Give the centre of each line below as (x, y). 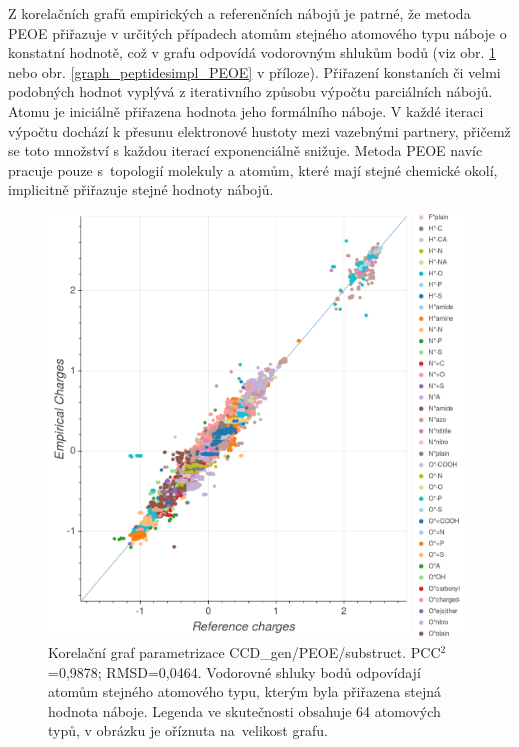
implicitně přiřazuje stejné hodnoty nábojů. (141, 189)
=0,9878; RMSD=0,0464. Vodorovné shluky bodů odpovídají (234, 671)
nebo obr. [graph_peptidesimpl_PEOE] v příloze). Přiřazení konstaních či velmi (254, 71)
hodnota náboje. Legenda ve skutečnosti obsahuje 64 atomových (244, 710)
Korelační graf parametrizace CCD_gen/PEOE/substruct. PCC (244, 651)
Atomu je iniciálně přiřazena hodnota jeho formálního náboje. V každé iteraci (246, 110)
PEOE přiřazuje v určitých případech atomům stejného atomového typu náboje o (257, 32)
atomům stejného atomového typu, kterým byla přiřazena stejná (245, 691)
